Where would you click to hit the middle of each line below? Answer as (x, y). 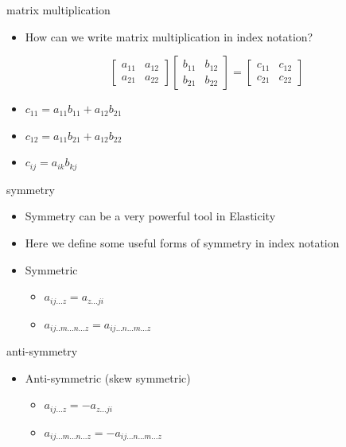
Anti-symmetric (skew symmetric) (108, 377)
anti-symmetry (42, 351)
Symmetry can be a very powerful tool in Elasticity (150, 216)
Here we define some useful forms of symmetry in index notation (182, 243)
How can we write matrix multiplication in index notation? (169, 36)
